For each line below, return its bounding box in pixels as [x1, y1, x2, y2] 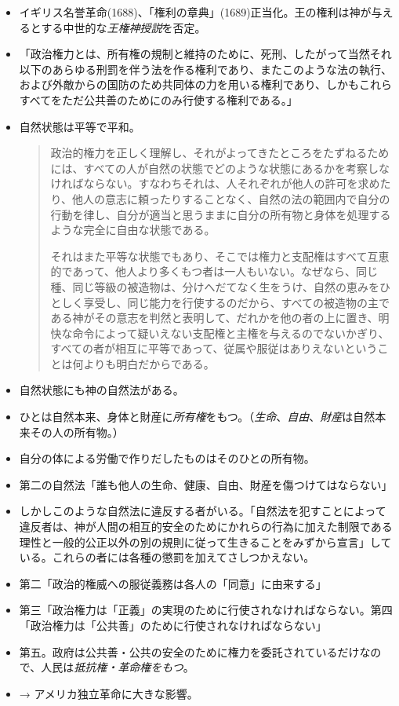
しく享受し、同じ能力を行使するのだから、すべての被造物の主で [61, 294, 390, 310]
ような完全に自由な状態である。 [50, 221, 216, 238]
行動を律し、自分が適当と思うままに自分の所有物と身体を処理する [50, 206, 391, 222]
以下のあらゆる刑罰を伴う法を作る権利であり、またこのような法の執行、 [19, 60, 393, 77]
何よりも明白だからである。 [72, 355, 215, 371]
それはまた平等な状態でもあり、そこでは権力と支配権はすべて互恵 [50, 247, 390, 264]
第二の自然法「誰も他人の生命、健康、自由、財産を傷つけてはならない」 [19, 476, 393, 492]
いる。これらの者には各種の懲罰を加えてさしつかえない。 [19, 549, 315, 565]
